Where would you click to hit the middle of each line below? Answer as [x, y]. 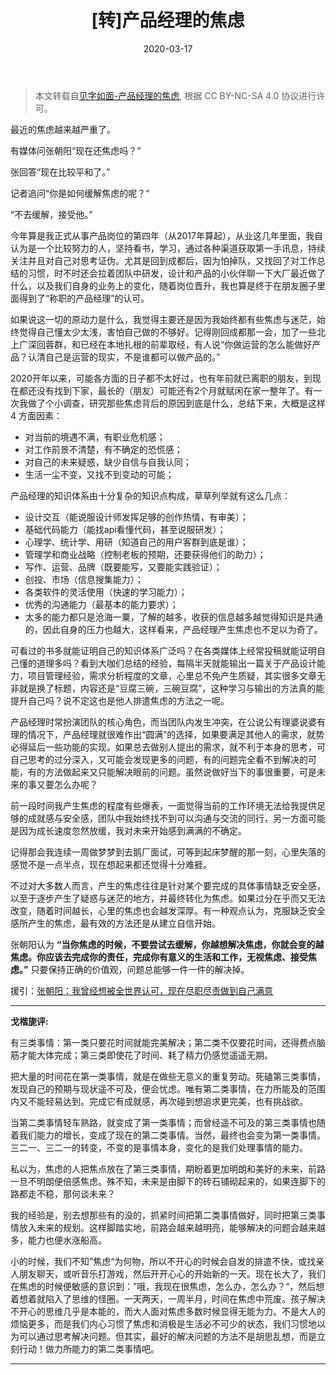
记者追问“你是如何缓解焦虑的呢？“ [80, 193]
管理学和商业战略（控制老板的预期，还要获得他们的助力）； [145, 554]
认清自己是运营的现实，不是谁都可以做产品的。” [124, 357]
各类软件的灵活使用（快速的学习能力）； [106, 592]
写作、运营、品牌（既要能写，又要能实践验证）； [123, 567]
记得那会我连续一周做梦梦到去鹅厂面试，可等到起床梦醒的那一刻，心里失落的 [168, 852]
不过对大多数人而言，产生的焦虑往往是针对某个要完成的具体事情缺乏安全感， [168, 885]
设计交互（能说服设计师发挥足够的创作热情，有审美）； [136, 517]
